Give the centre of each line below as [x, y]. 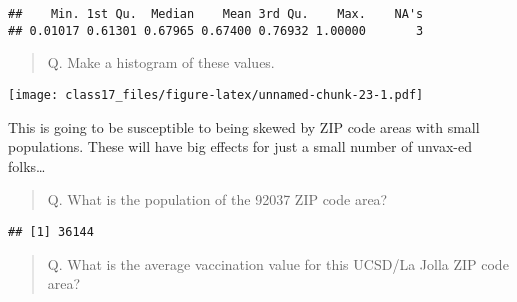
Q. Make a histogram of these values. [161, 62]
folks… [27, 165]
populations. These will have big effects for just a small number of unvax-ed [240, 146]
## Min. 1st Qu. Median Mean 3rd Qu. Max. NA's [216, 14]
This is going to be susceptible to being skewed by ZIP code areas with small [244, 126]
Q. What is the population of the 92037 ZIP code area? [217, 199]
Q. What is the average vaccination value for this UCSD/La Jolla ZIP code [278, 263]
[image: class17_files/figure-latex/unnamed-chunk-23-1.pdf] [216, 94]
